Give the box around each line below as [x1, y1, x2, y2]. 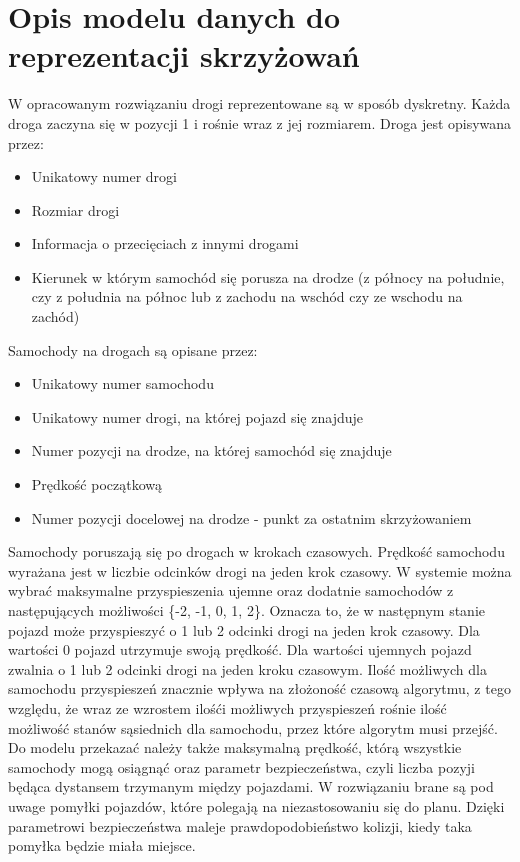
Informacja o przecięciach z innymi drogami [31, 233, 299, 254]
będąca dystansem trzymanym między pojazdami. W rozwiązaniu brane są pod [8, 776, 494, 797]
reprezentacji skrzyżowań [8, 35, 360, 76]
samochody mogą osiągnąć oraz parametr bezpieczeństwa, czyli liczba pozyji [8, 756, 475, 777]
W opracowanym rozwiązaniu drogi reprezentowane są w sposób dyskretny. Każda [8, 93, 511, 114]
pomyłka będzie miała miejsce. [8, 835, 196, 856]
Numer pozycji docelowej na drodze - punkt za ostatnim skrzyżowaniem [31, 507, 472, 528]
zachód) [31, 306, 80, 327]
